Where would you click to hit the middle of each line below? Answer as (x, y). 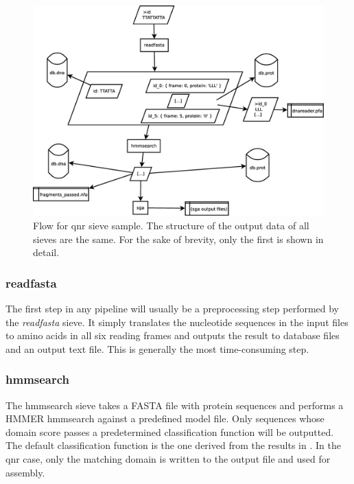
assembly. (25, 472)
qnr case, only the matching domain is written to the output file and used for (168, 458)
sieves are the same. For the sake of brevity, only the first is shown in (178, 239)
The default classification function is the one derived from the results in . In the (173, 445)
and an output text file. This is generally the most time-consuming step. (157, 348)
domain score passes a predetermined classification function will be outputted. (170, 431)
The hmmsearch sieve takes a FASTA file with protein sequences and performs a (175, 405)
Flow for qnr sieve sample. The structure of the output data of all (171, 225)
